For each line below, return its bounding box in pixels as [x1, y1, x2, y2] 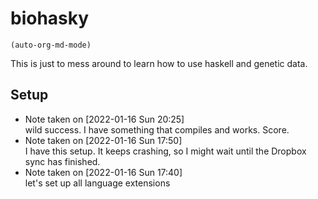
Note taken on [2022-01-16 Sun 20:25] [24, 113, 185, 125]
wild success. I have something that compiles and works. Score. [24, 123, 290, 136]
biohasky [10, 7, 90, 30]
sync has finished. [24, 155, 101, 167]
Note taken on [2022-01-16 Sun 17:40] [24, 166, 183, 178]
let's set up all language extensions [24, 177, 171, 189]
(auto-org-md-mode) [10, 40, 92, 50]
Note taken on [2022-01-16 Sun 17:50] [24, 134, 183, 146]
